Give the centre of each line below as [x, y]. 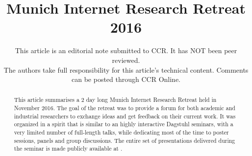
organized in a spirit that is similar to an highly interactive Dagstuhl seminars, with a [124, 124]
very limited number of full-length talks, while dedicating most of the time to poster [121, 132]
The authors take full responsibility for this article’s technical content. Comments [126, 69]
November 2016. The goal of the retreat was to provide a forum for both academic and [125, 108]
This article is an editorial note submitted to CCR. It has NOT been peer [126, 50]
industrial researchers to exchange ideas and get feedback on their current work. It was [125, 116]
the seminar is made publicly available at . [68, 148]
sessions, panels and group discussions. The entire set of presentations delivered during [125, 140]
